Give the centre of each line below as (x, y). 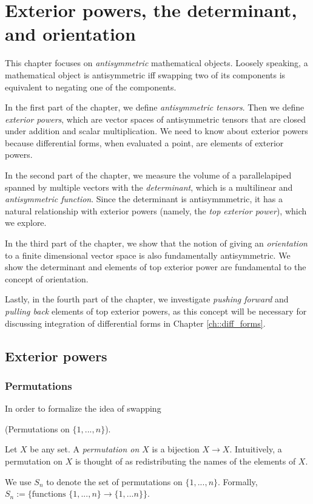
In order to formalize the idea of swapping (83, 408)
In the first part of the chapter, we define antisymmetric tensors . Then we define (155, 107)
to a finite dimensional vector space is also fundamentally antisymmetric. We (148, 255)
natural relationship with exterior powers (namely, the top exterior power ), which (156, 210)
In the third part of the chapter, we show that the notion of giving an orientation (156, 243)
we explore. (26, 223)
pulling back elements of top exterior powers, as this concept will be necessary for (156, 311)
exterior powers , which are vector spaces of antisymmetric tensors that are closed (155, 119)
